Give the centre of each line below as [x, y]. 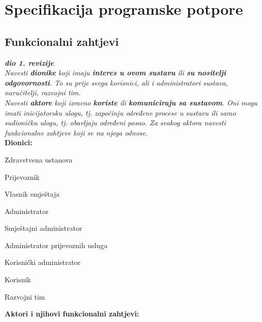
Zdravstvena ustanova [39, 159]
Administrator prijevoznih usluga [56, 245]
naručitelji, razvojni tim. [43, 92]
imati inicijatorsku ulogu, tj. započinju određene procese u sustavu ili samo [120, 112]
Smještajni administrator [43, 228]
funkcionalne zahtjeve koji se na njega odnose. [76, 132]
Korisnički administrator [43, 262]
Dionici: [19, 142]
